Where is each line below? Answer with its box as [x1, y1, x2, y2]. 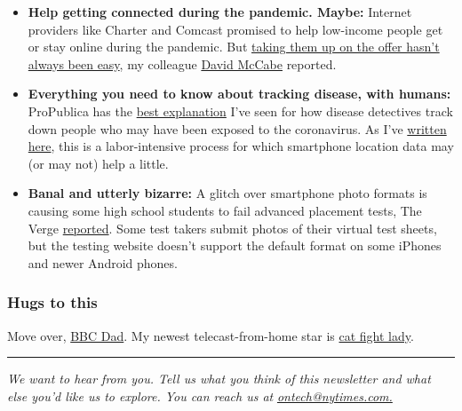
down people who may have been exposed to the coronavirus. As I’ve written [28, 119, 447, 138]
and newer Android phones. [28, 253, 178, 272]
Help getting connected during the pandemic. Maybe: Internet [28, 3, 412, 20]
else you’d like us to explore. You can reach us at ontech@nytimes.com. [7, 386, 393, 405]
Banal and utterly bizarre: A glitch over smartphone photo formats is [28, 184, 427, 202]
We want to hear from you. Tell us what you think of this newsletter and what [7, 369, 431, 388]
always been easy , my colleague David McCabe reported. [28, 54, 337, 73]
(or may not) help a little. [28, 154, 169, 172]
